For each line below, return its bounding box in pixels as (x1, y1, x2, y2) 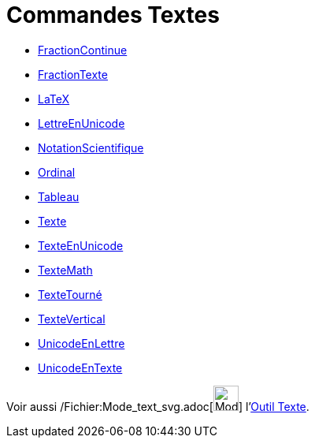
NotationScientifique (38, 140, 144, 155)
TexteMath (38, 263, 93, 277)
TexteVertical (38, 312, 106, 326)
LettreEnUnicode (38, 116, 125, 130)
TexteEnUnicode (38, 238, 124, 252)
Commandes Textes (6, 2, 220, 28)
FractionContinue (38, 43, 128, 57)
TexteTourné (38, 287, 102, 301)
